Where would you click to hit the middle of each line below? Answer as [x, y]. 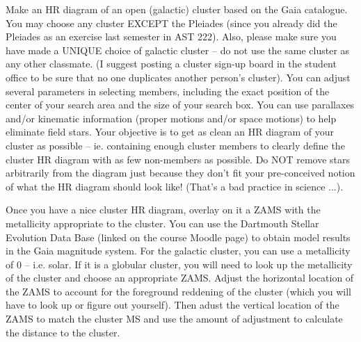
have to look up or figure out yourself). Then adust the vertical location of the [173, 305]
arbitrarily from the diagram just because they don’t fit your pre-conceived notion [180, 173]
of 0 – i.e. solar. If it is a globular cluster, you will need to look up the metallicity [179, 264]
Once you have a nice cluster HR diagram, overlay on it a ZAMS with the [163, 210]
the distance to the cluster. [63, 332]
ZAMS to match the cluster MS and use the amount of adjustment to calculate [174, 319]
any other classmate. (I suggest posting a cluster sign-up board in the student [171, 64]
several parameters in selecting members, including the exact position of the [168, 91]
